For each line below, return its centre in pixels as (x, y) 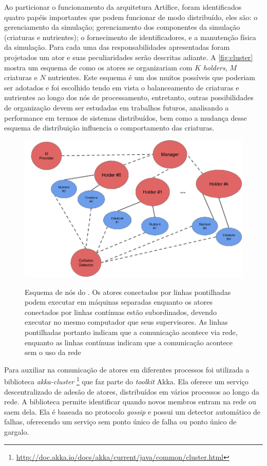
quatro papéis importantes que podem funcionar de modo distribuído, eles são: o (131, 17)
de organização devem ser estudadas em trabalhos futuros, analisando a (117, 107)
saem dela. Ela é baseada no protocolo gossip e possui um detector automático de (132, 411)
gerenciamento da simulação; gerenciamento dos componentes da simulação (122, 27)
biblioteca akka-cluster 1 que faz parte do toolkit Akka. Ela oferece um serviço (126, 380)
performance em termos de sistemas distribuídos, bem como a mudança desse (126, 117)
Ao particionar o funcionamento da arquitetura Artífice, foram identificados (123, 7)
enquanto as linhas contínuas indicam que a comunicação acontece (129, 342)
